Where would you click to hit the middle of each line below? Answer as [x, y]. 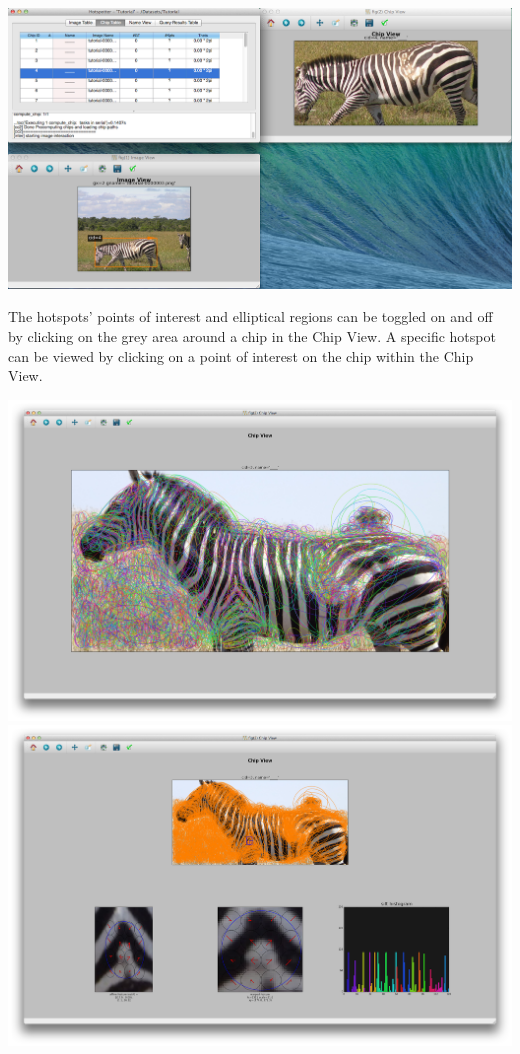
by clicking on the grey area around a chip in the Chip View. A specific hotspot [252, 336]
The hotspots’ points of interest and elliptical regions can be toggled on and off [250, 316]
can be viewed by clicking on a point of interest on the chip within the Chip [241, 355]
